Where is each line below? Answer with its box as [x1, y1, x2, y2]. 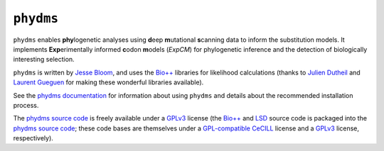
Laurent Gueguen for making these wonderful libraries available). [13, 78, 204, 86]
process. [13, 101, 39, 109]
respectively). [13, 134, 53, 142]
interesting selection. [13, 55, 75, 64]
